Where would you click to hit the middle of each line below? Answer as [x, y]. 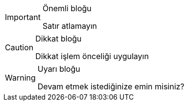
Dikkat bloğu [59, 39]
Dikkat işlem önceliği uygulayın [92, 56]
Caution [19, 47]
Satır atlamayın [70, 26]
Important [23, 17]
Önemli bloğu [67, 8]
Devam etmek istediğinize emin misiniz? [111, 86]
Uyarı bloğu [59, 69]
